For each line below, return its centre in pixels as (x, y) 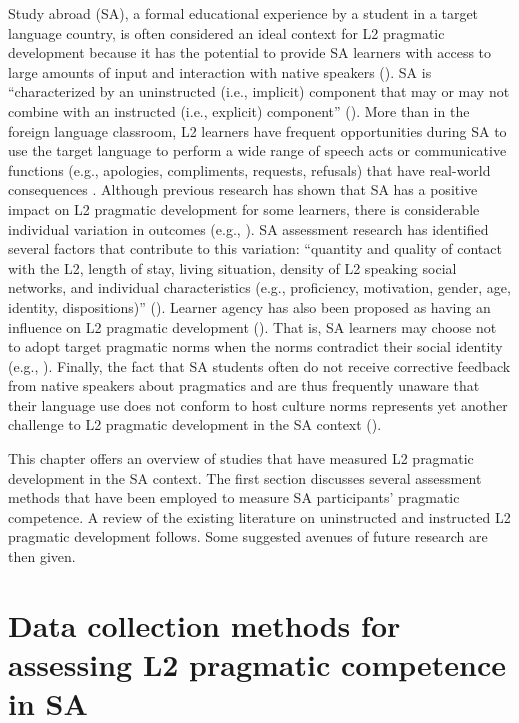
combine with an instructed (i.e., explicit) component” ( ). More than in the (239, 110)
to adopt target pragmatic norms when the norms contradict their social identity (255, 346)
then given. (42, 556)
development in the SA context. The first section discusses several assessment (245, 477)
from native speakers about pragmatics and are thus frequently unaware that (244, 385)
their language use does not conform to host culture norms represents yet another (258, 404)
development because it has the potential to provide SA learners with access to (250, 52)
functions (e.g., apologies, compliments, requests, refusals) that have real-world (249, 169)
